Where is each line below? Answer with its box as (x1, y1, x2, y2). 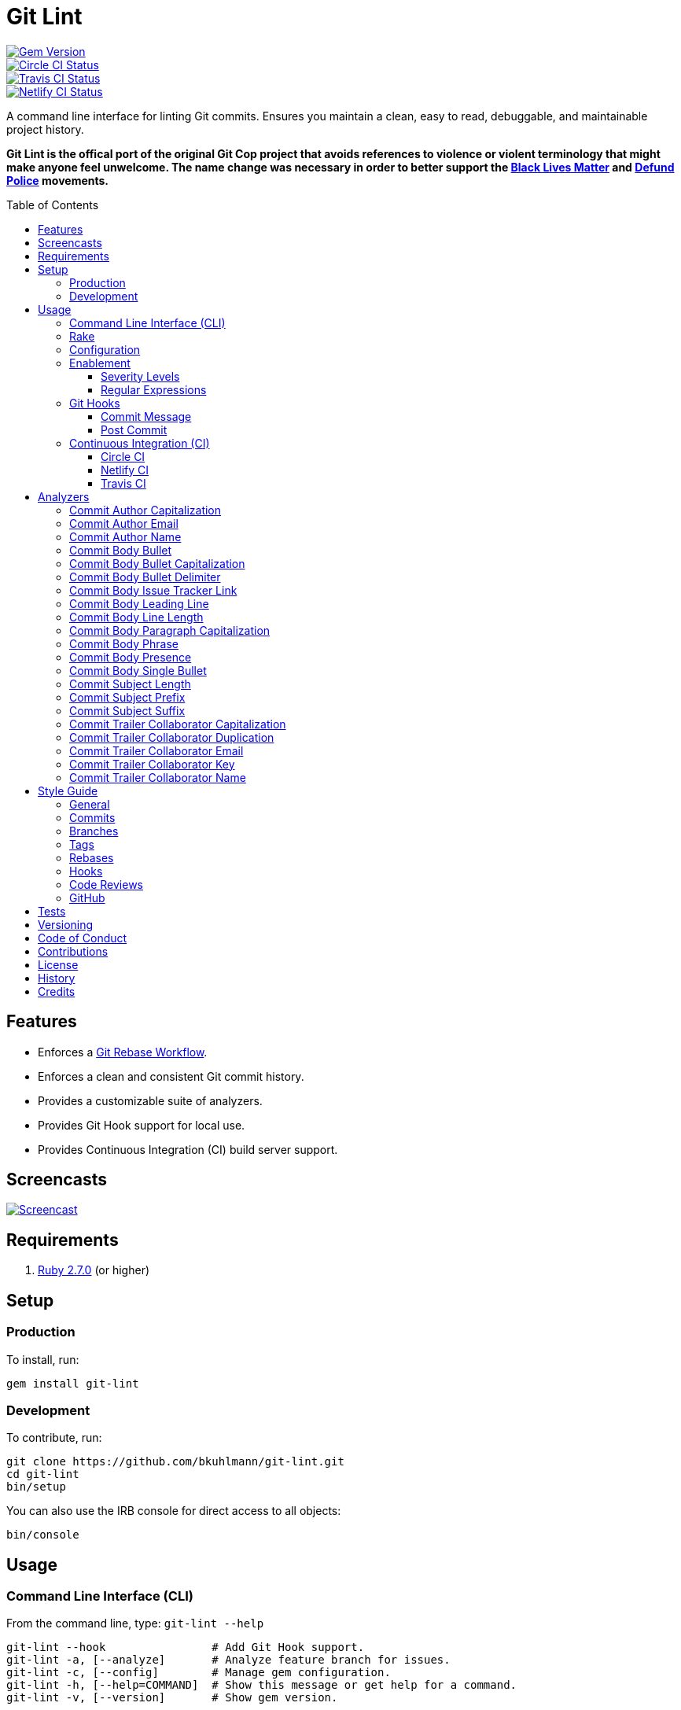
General (69, 797, 110, 811)
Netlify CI (101, 463, 149, 477)
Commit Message (101, 409, 192, 423)
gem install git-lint (6, 1376, 139, 1390)
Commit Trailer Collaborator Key (69, 757, 235, 771)
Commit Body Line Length (69, 610, 204, 624)
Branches (69, 824, 119, 838)
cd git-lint (6, 1468, 79, 1481)
